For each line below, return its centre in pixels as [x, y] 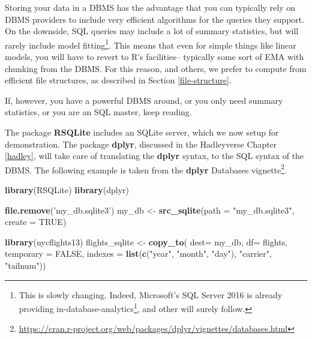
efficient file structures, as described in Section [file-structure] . [118, 80]
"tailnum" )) [25, 265]
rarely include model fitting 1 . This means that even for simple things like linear [151, 44]
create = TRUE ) [36, 222]
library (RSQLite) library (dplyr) [67, 190]
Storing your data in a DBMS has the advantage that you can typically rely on [150, 7]
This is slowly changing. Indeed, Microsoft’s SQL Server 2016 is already [151, 294]
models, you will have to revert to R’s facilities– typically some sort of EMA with [154, 57]
